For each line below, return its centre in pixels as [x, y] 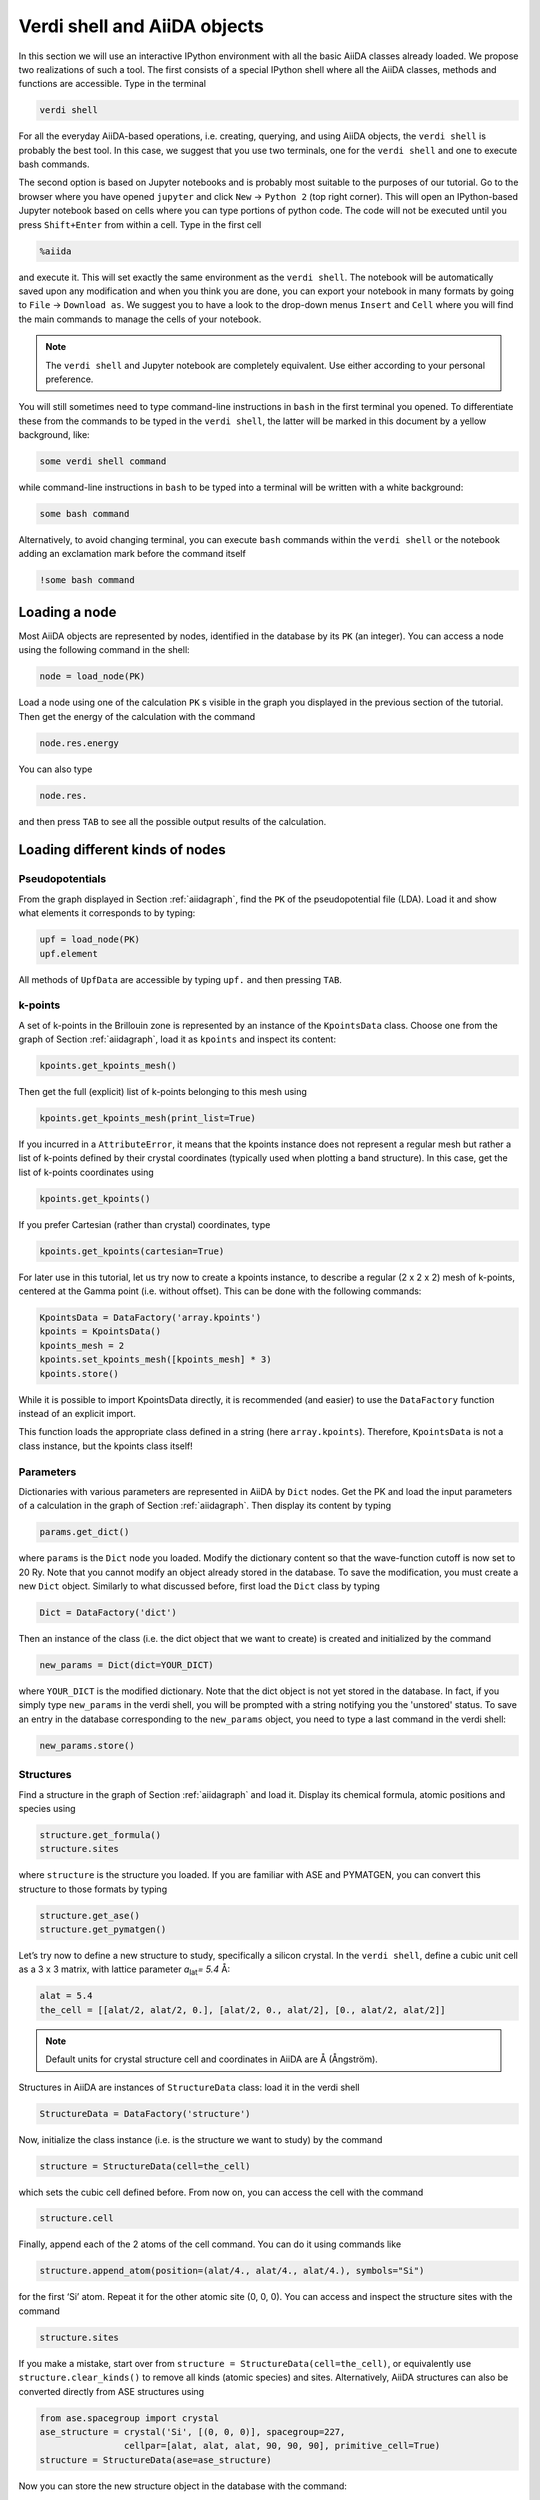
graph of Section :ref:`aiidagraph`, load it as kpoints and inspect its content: [177, 1039]
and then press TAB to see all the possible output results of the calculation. [172, 821]
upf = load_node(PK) [89, 939]
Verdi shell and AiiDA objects [141, 26]
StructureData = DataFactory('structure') [145, 2113]
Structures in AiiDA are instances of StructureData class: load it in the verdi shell [189, 2087]
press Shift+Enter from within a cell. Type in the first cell [140, 224]
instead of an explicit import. [77, 1414]
